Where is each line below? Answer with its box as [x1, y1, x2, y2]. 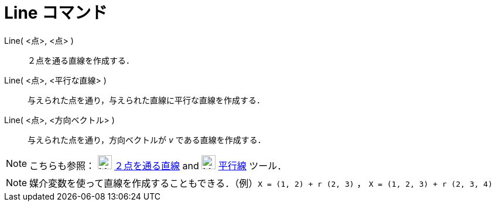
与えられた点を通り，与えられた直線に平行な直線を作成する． [28, 95, 265, 105]
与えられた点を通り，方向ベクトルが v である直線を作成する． [28, 134, 266, 145]
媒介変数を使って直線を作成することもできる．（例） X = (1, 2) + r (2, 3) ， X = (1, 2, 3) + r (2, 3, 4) [29, 177, 493, 189]
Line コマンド [4, 3, 108, 23]
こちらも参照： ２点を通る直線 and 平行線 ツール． [29, 159, 287, 172]
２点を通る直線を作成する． [28, 55, 134, 65]
